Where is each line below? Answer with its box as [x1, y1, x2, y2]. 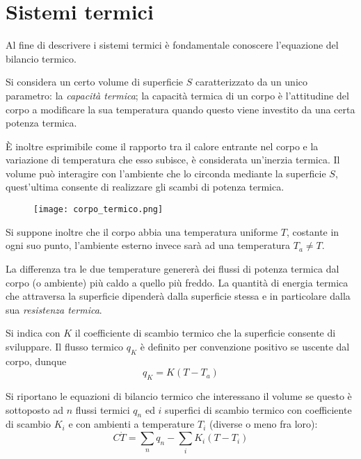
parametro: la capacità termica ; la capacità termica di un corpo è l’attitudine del [6, 88, 349, 102]
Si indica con [6, 325, 61, 340]
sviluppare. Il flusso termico [6, 339, 124, 353]
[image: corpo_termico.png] [33, 204, 163, 215]
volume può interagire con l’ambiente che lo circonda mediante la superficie [6, 166, 326, 180]
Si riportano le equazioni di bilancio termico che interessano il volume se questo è [6, 389, 352, 403]
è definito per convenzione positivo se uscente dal [140, 339, 350, 353]
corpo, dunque [6, 353, 67, 368]
